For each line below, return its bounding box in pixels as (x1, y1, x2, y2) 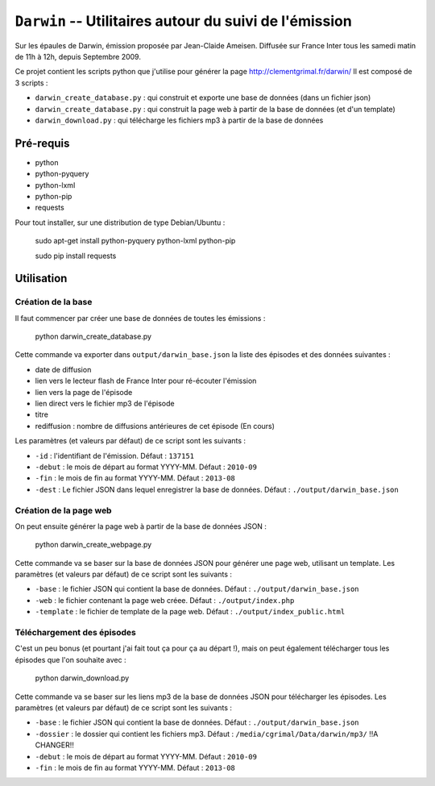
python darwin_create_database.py (35, 331, 152, 342)
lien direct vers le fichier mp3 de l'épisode (35, 399, 175, 409)
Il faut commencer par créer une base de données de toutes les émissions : (14, 313, 266, 322)
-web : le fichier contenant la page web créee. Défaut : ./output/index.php (35, 595, 295, 605)
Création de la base (14, 297, 93, 308)
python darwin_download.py (35, 673, 130, 683)
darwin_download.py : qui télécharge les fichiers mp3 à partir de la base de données (35, 115, 324, 125)
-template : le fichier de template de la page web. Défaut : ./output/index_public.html (35, 607, 346, 617)
